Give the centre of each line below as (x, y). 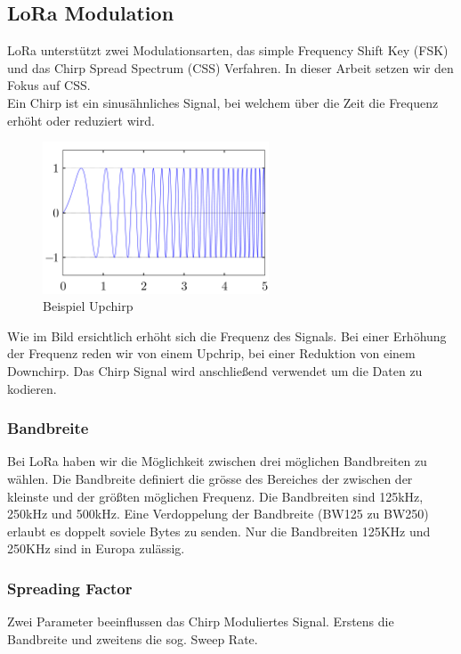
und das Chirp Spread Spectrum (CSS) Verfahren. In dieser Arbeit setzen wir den (230, 67)
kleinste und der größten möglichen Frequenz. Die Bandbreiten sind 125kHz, (215, 496)
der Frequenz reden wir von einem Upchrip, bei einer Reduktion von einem (211, 353)
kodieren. (32, 388)
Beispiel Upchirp (88, 306)
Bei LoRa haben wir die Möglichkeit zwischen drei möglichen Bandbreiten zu (217, 461)
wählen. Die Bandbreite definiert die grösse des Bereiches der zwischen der (210, 478)
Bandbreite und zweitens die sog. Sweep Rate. (133, 638)
